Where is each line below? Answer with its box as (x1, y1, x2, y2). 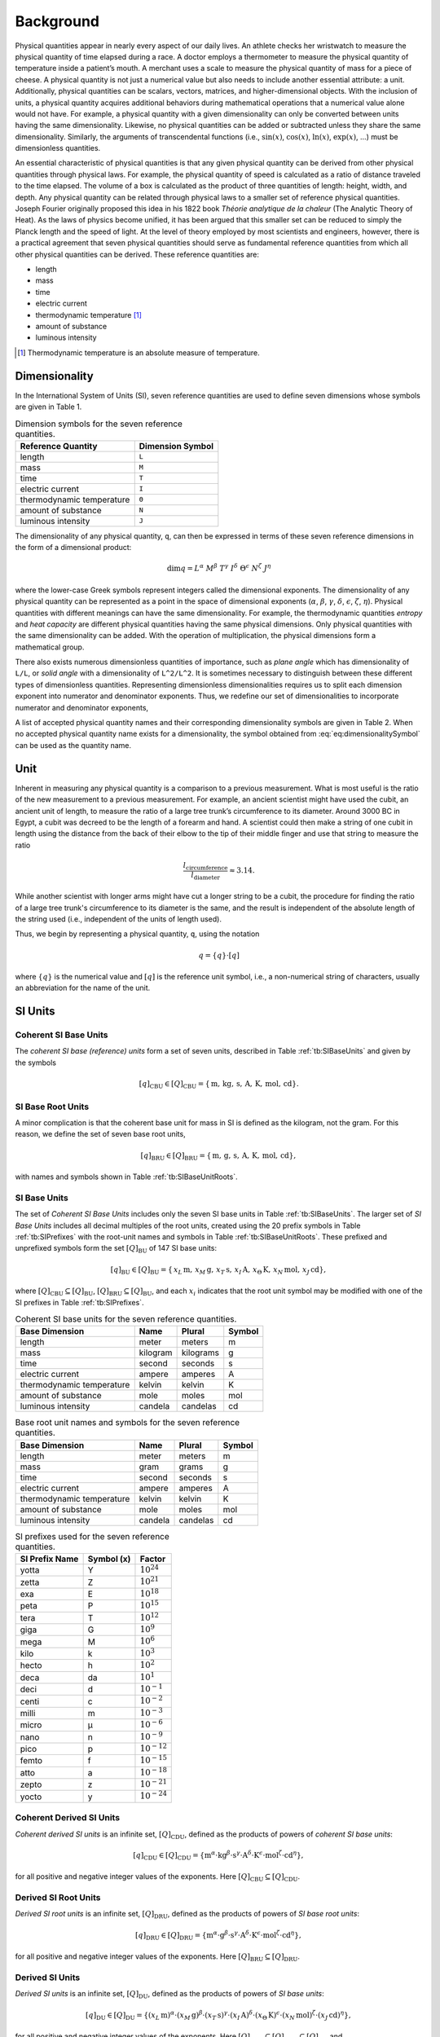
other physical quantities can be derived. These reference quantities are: (15, 249, 260, 259)
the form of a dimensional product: (15, 543, 132, 552)
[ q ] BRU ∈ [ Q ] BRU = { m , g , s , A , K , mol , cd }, (140, 1150, 297, 1162)
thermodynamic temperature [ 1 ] (35, 310, 143, 319)
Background (15, 12, 99, 30)
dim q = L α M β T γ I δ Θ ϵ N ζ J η (167, 562, 271, 574)
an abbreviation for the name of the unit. (15, 983, 151, 993)
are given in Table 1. (15, 402, 82, 411)
